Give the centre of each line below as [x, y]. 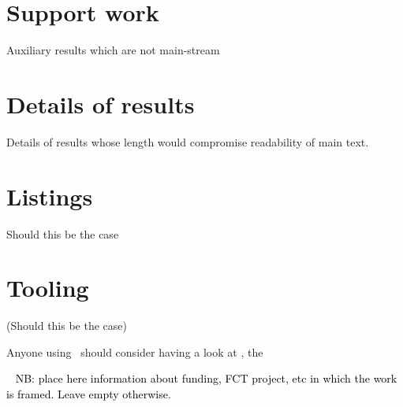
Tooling [48, 288]
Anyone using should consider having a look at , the [135, 351]
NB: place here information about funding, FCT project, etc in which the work [206, 378]
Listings [50, 196]
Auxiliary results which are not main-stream [113, 50]
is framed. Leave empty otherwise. [89, 394]
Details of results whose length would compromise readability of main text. [188, 141]
